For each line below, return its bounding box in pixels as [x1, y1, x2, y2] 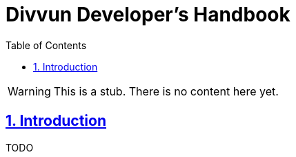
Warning [8, 84, 51, 98]
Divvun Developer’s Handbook [6, 3, 290, 26]
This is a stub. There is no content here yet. [53, 84, 279, 98]
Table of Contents [6, 39, 87, 51]
